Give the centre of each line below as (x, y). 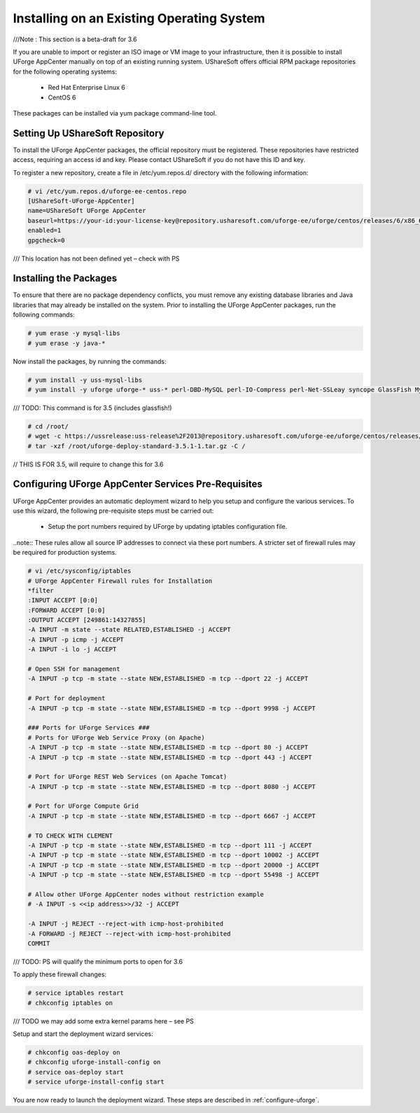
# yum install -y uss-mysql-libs (85, 380)
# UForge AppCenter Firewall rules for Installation (120, 581)
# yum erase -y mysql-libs (74, 333)
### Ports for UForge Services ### (89, 728)
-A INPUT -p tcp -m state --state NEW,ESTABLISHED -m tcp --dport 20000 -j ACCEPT (174, 865)
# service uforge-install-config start (96, 1082)
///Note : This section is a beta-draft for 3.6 (75, 39)
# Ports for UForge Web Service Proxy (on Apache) (117, 738)
